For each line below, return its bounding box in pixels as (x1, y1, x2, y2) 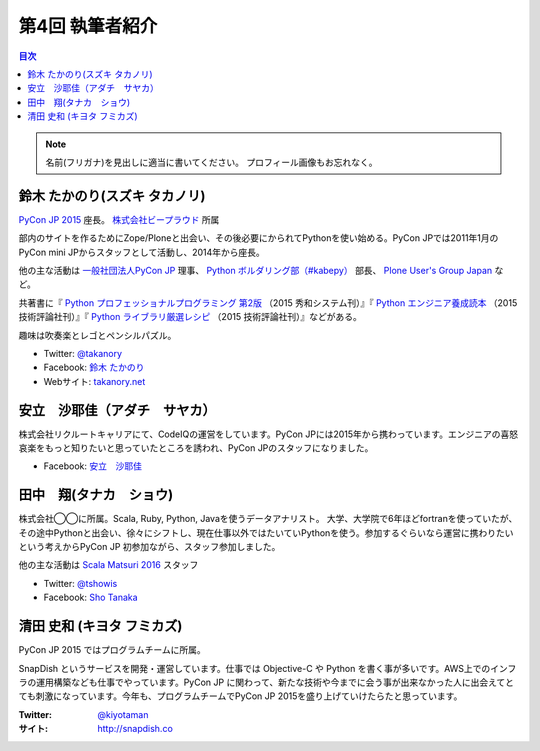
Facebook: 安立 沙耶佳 (43, 460, 142, 472)
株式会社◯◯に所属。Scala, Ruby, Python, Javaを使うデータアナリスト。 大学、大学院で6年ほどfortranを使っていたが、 (18, 513, 518, 525)
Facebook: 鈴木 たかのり (43, 361, 145, 374)
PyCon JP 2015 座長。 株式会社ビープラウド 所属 (18, 213, 220, 225)
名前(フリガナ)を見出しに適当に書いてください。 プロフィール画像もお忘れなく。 (45, 156, 379, 168)
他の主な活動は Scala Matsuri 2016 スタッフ (18, 559, 199, 571)
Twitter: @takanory (43, 347, 123, 359)
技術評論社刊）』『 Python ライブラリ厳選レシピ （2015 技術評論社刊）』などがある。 (18, 311, 362, 323)
